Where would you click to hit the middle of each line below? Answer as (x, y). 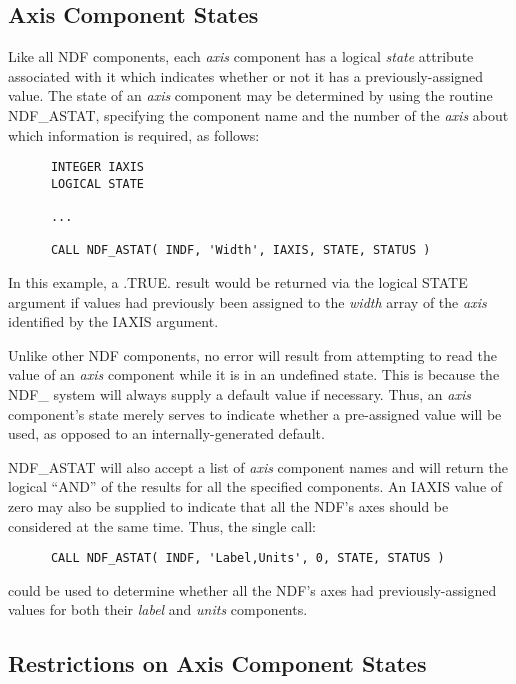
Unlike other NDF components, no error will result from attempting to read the (252, 354)
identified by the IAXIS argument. (113, 321)
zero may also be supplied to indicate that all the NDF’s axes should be (228, 506)
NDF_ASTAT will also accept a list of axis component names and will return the (258, 466)
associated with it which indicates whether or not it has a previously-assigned (246, 75)
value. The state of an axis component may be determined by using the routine (250, 95)
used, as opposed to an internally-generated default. (166, 433)
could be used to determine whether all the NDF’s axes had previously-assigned (252, 589)
